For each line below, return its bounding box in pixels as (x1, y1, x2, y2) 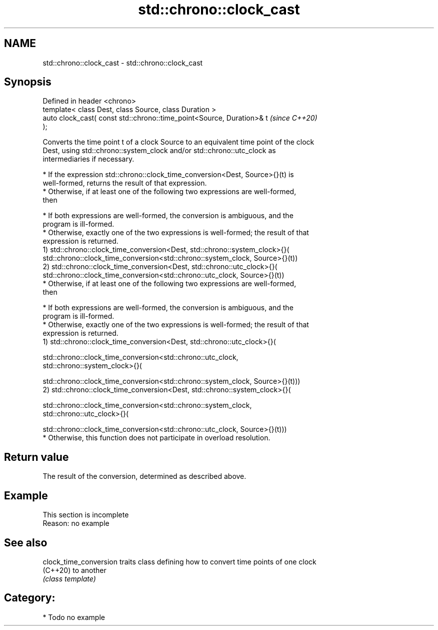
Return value (4, 450, 69, 463)
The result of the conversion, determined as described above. (42, 472, 246, 481)
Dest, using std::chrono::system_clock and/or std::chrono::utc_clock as (42, 146, 276, 155)
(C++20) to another (42, 565, 106, 574)
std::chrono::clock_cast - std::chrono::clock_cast (42, 58, 203, 67)
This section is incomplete (42, 510, 129, 519)
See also (4, 536, 47, 549)
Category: (4, 591, 55, 604)
